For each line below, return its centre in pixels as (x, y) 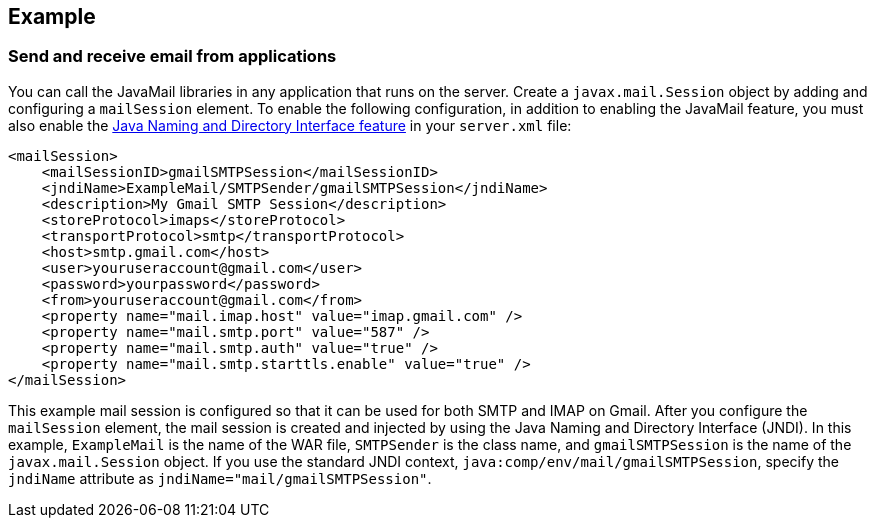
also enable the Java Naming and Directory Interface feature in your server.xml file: (290, 125)
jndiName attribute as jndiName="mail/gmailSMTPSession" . (220, 478)
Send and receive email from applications (172, 56)
